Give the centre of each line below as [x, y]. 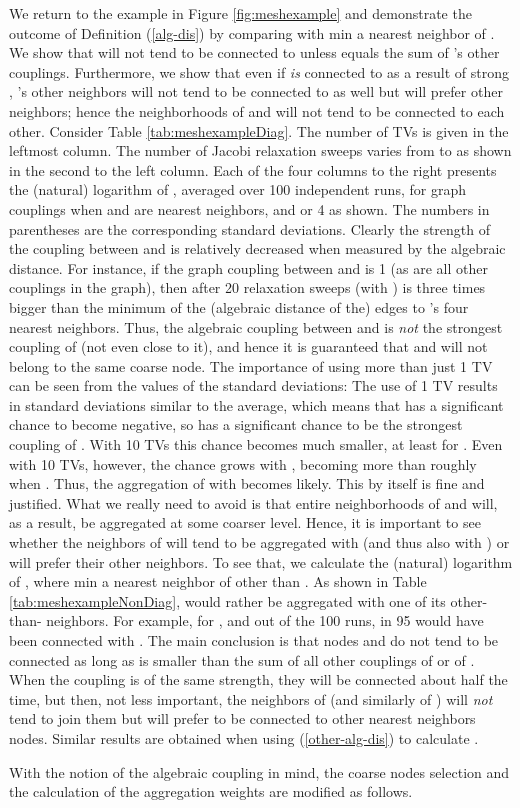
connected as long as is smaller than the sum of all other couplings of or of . [242, 659]
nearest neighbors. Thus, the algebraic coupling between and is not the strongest [256, 326]
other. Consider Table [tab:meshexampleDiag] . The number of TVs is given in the [259, 130]
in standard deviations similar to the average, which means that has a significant [256, 404]
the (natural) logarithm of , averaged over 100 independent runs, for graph [237, 189]
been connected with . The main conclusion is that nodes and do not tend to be [254, 640]
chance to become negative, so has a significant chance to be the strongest [236, 424]
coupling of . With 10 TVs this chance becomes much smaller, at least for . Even [256, 444]
